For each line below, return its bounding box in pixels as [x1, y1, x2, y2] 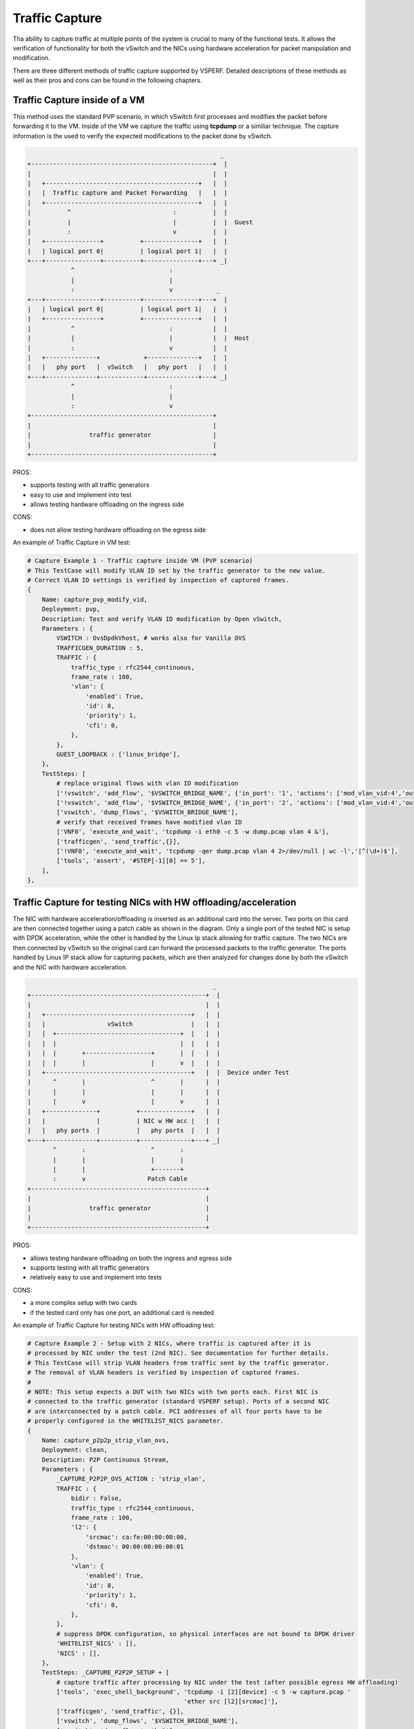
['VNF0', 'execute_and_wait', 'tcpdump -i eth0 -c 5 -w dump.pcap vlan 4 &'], [56, 828, 330, 836]
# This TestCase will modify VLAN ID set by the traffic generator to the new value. [27, 566, 326, 574]
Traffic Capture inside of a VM [12, 94, 145, 106]
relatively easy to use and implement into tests [30, 1273, 162, 1282]
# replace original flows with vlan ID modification [56, 779, 239, 788]
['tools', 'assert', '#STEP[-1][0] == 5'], [56, 857, 206, 864]
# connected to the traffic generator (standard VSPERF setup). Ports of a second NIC [27, 1398, 330, 1405]
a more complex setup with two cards [30, 1299, 137, 1307]
